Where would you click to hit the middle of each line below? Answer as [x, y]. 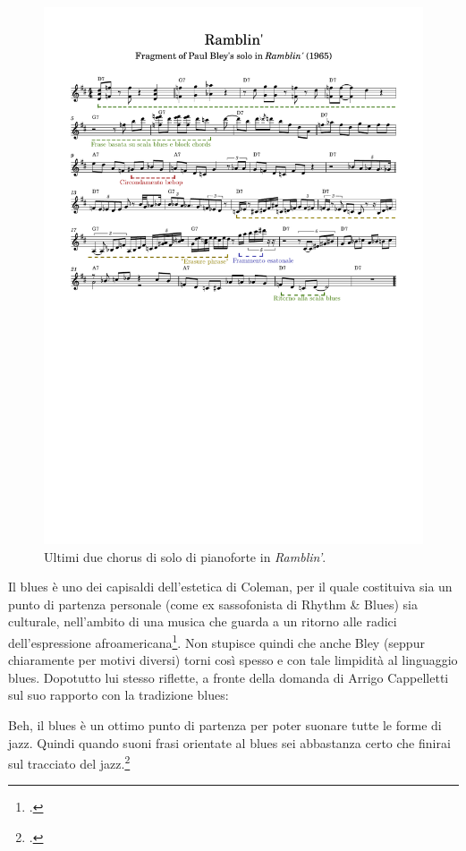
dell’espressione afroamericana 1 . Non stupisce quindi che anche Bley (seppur [216, 641]
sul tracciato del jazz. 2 [69, 762]
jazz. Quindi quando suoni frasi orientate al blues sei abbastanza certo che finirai [229, 742]
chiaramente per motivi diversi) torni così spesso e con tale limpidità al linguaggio [233, 660]
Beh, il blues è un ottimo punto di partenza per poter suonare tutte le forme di [225, 724]
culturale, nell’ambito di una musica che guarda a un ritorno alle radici [203, 621]
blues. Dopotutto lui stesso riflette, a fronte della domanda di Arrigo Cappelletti [229, 677]
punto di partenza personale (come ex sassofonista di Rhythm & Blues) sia [213, 604]
